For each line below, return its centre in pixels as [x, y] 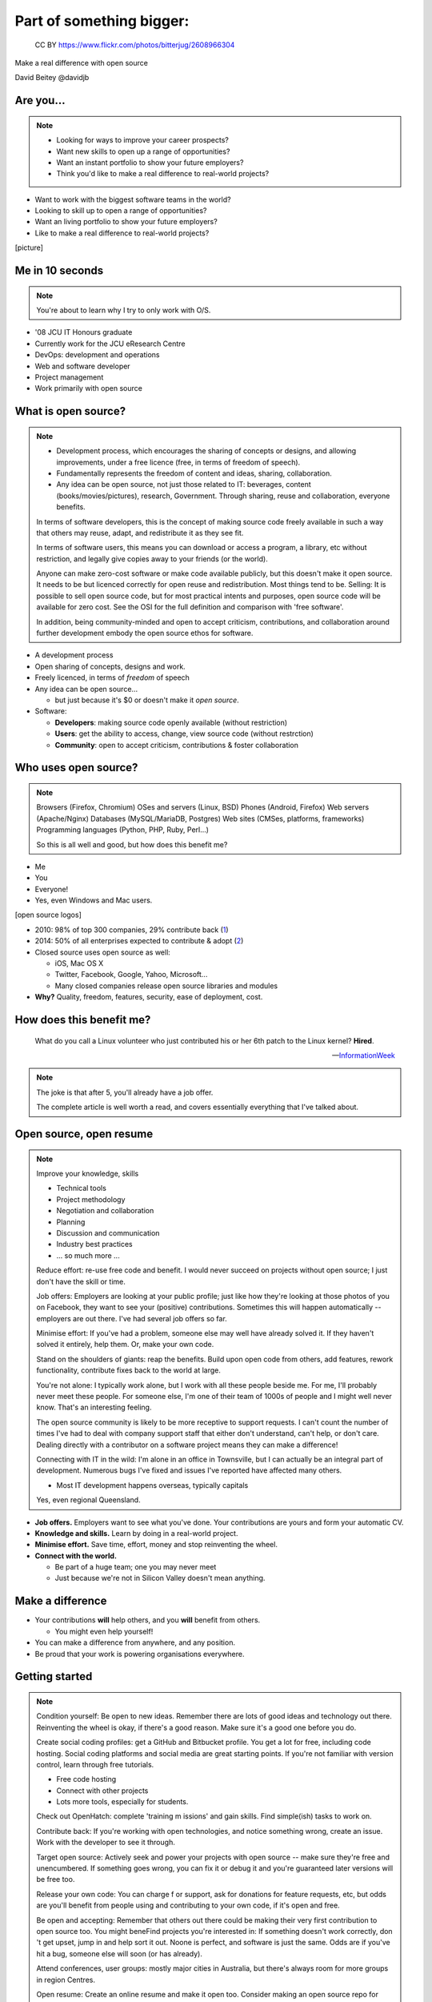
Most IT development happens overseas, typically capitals [152, 1485]
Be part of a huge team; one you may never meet [136, 1567]
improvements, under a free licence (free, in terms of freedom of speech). [178, 462]
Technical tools [82, 1188]
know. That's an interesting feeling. [94, 1407]
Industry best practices [95, 1244]
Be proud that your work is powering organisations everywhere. [140, 1654]
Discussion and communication [108, 1232]
